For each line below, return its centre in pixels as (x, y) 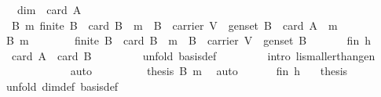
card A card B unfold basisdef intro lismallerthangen (193, 55)
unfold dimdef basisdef (62, 86)
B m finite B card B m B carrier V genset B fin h (188, 40)
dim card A (49, 9)
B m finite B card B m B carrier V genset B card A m (174, 25)
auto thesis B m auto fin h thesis (209, 71)
